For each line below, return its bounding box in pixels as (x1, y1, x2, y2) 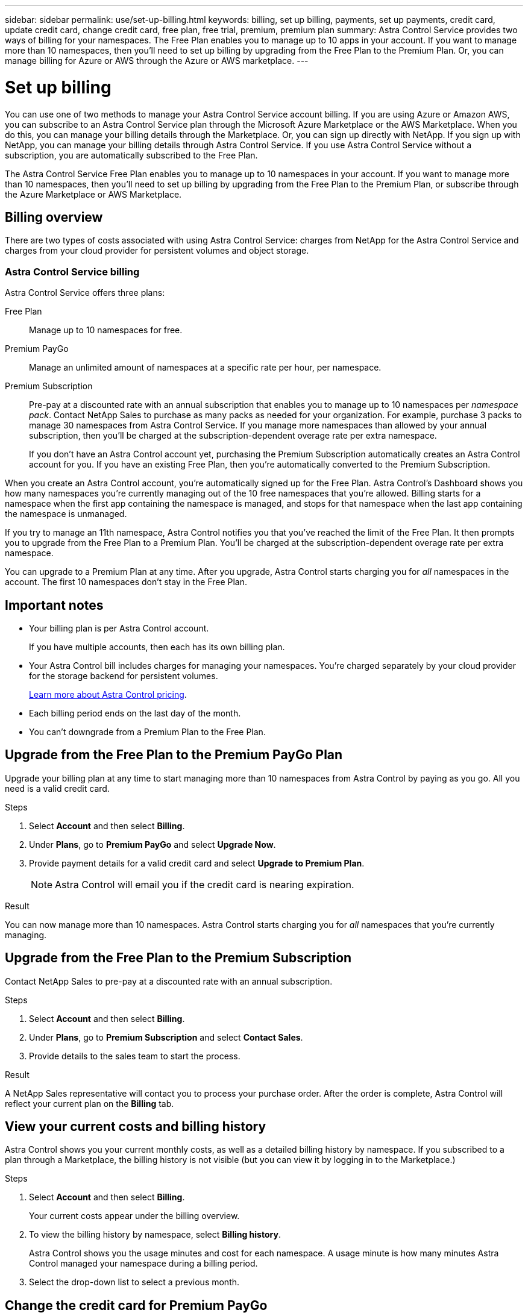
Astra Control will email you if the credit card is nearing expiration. (55, 878, 354, 891)
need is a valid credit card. (5, 783, 110, 794)
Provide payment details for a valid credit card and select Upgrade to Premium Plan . (29, 857, 365, 868)
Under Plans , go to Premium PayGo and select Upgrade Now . (29, 839, 276, 850)
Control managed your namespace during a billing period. (29, 1258, 258, 1269)
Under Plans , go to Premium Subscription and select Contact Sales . (29, 1032, 303, 1042)
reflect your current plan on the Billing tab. (5, 1098, 174, 1109)
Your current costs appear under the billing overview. (29, 1211, 240, 1221)
